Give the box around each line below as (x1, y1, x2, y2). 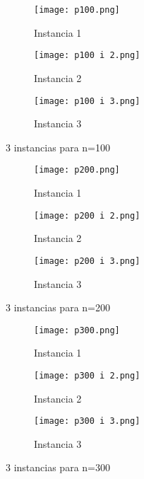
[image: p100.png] (34, 5, 120, 15)
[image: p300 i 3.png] (34, 416, 140, 427)
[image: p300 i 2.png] (34, 370, 140, 381)
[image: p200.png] (34, 165, 120, 175)
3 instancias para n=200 (6, 300, 110, 315)
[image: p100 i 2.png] (34, 50, 140, 61)
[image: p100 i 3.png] (34, 96, 140, 106)
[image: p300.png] (34, 325, 120, 335)
